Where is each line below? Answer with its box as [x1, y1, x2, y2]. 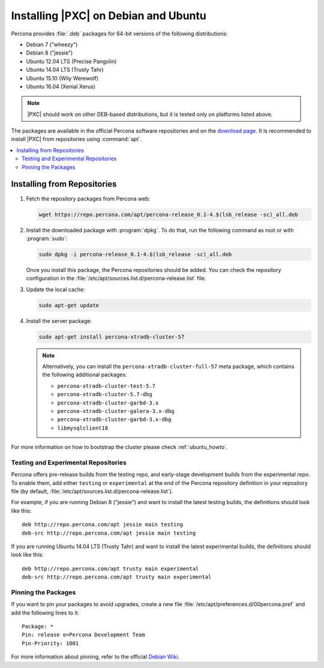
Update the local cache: [26, 286, 85, 293]
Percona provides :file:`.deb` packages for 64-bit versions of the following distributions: [11, 30, 228, 37]
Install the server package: [26, 317, 92, 324]
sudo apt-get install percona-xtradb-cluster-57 [38, 333, 185, 340]
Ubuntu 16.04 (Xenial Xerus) [26, 83, 96, 90]
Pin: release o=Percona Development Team [22, 631, 145, 639]
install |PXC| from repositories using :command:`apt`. [11, 136, 142, 143]
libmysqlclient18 [57, 424, 108, 432]
